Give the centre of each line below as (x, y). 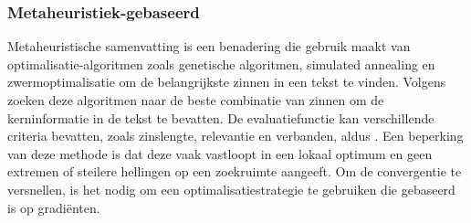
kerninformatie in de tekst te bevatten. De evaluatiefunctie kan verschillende (221, 117)
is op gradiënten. (54, 207)
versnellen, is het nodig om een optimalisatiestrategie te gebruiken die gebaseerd (231, 189)
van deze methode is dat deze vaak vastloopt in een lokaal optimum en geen (220, 153)
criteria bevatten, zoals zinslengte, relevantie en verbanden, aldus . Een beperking (235, 136)
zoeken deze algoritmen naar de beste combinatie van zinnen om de (196, 100)
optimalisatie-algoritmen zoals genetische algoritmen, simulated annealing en (221, 64)
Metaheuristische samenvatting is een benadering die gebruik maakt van (209, 46)
